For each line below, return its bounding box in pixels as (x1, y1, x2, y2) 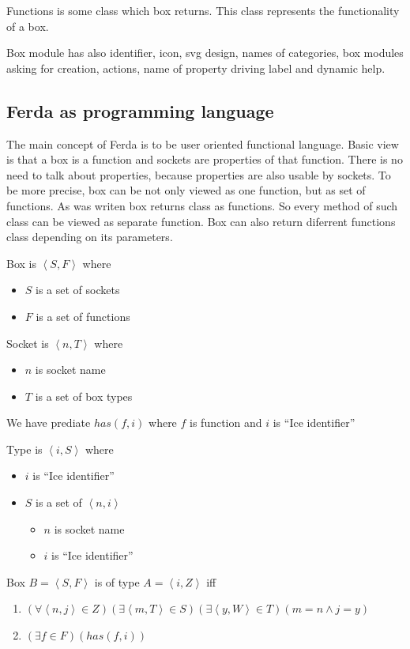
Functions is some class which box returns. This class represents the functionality (6, 2, 400, 18)
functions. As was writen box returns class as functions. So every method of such (6, 197, 398, 213)
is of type (94, 573, 140, 590)
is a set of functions (36, 308, 130, 324)
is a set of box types (35, 387, 133, 404)
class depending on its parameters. (6, 228, 173, 245)
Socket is (6, 334, 49, 351)
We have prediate (6, 414, 91, 431)
